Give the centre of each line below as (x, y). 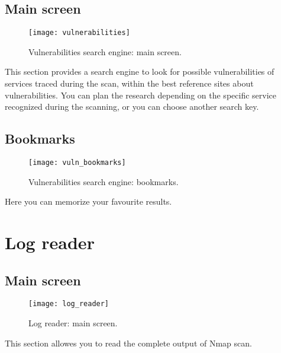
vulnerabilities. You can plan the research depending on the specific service (140, 95)
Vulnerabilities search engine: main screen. (105, 51)
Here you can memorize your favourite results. (88, 201)
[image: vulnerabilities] (79, 33)
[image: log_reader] (69, 304)
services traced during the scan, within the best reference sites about (129, 83)
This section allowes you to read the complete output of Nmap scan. (128, 343)
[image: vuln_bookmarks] (77, 163)
